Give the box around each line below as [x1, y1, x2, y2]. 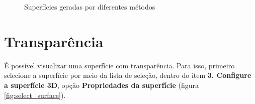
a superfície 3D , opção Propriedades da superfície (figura [4, 79, 199, 90]
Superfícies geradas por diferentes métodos [24, 2, 155, 12]
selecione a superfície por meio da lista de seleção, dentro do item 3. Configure [4, 70, 251, 80]
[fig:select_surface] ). [4, 89, 66, 100]
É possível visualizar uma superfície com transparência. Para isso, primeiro [4, 60, 235, 70]
